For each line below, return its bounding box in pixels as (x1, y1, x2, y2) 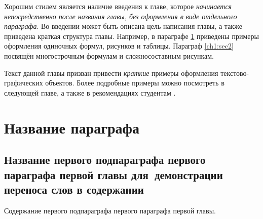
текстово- (220, 67, 249, 78)
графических (4, 77, 43, 88)
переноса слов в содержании (4, 181, 144, 197)
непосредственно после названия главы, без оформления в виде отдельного (4, 11, 237, 21)
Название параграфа (4, 117, 139, 138)
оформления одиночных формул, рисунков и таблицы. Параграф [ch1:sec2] (4, 40, 234, 51)
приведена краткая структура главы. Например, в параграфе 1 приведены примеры (4, 30, 259, 41)
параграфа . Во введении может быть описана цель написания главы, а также (4, 21, 242, 31)
